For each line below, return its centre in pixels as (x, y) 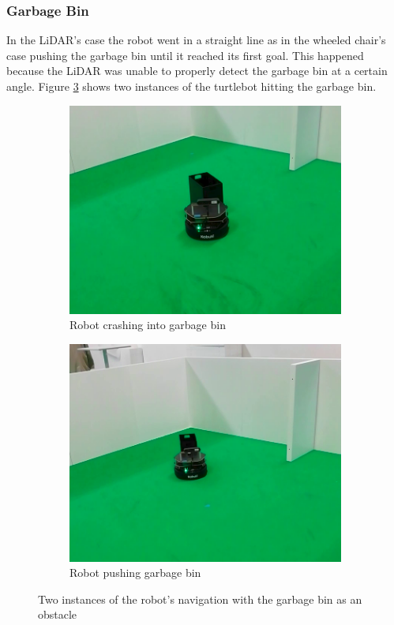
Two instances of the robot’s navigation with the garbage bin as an (200, 599)
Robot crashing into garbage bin (148, 325)
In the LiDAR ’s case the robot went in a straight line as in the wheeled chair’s (196, 40)
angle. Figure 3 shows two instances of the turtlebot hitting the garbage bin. (191, 86)
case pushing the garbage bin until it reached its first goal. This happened (185, 55)
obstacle (58, 614)
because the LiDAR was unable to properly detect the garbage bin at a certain (197, 71)
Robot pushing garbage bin (135, 573)
